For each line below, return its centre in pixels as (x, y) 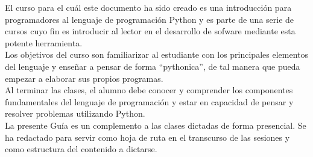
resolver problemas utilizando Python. (75, 113)
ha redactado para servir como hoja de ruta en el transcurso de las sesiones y (147, 137)
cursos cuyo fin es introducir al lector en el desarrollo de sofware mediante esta (150, 31)
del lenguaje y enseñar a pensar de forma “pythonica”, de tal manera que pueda (153, 66)
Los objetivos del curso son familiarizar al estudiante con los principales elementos (156, 54)
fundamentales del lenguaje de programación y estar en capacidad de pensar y (149, 101)
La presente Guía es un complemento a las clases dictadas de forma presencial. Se (156, 125)
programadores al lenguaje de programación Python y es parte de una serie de (150, 19)
